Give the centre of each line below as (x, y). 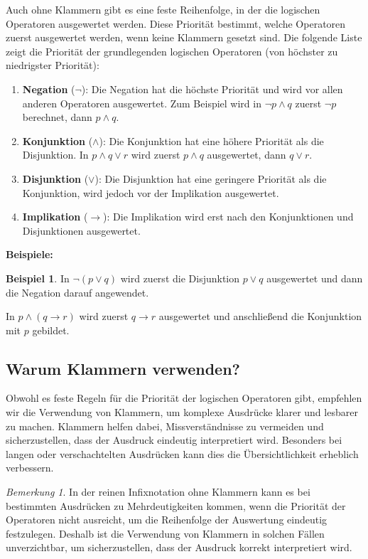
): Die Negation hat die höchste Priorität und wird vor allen (212, 89)
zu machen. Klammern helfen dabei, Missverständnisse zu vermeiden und (165, 426)
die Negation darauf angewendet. (77, 292)
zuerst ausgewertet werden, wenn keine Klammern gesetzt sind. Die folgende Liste (184, 37)
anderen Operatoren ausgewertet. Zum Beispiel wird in (142, 103)
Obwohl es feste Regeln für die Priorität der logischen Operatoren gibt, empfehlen (184, 398)
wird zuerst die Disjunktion (180, 278)
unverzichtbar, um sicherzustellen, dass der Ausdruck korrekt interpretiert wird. (179, 547)
